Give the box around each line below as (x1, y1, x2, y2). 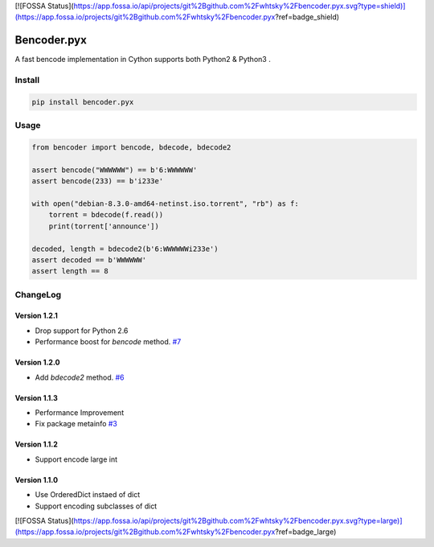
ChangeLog (14, 289, 62, 300)
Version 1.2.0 (14, 358, 60, 368)
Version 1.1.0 (14, 475, 59, 484)
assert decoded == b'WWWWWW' (31, 255, 147, 265)
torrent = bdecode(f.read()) (48, 210, 164, 220)
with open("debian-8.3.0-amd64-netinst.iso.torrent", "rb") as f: (31, 199, 299, 208)
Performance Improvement (35, 408, 125, 417)
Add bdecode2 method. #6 (35, 372, 125, 382)
